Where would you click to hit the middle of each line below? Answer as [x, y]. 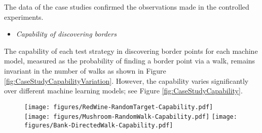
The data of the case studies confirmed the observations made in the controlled [127, 7]
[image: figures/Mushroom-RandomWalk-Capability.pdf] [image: [131, 117]
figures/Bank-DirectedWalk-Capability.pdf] [99, 126]
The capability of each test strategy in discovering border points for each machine [131, 51]
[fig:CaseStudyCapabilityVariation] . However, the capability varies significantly [126, 80]
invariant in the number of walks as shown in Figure [85, 70]
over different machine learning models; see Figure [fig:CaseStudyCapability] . [123, 91]
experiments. [24, 16]
